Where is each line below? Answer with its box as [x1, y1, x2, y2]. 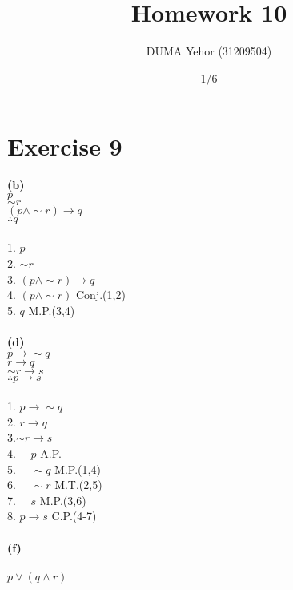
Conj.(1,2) [75, 286, 126, 303]
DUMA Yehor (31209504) [146, 42, 272, 59]
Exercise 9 [7, 130, 122, 163]
